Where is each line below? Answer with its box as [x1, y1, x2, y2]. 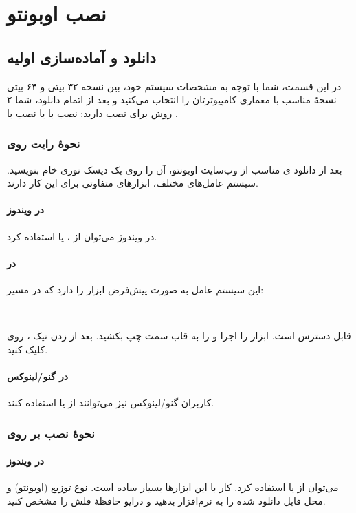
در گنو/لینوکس [7, 368, 68, 383]
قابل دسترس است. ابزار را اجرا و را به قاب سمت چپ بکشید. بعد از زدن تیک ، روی [7, 328, 351, 343]
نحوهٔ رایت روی [7, 135, 80, 152]
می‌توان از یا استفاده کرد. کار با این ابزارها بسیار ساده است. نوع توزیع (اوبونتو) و [7, 480, 339, 494]
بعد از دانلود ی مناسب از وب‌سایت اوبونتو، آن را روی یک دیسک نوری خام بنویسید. [7, 162, 342, 176]
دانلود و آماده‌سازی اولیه [7, 46, 156, 67]
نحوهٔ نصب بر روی [7, 424, 95, 441]
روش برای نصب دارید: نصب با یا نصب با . [7, 105, 178, 120]
